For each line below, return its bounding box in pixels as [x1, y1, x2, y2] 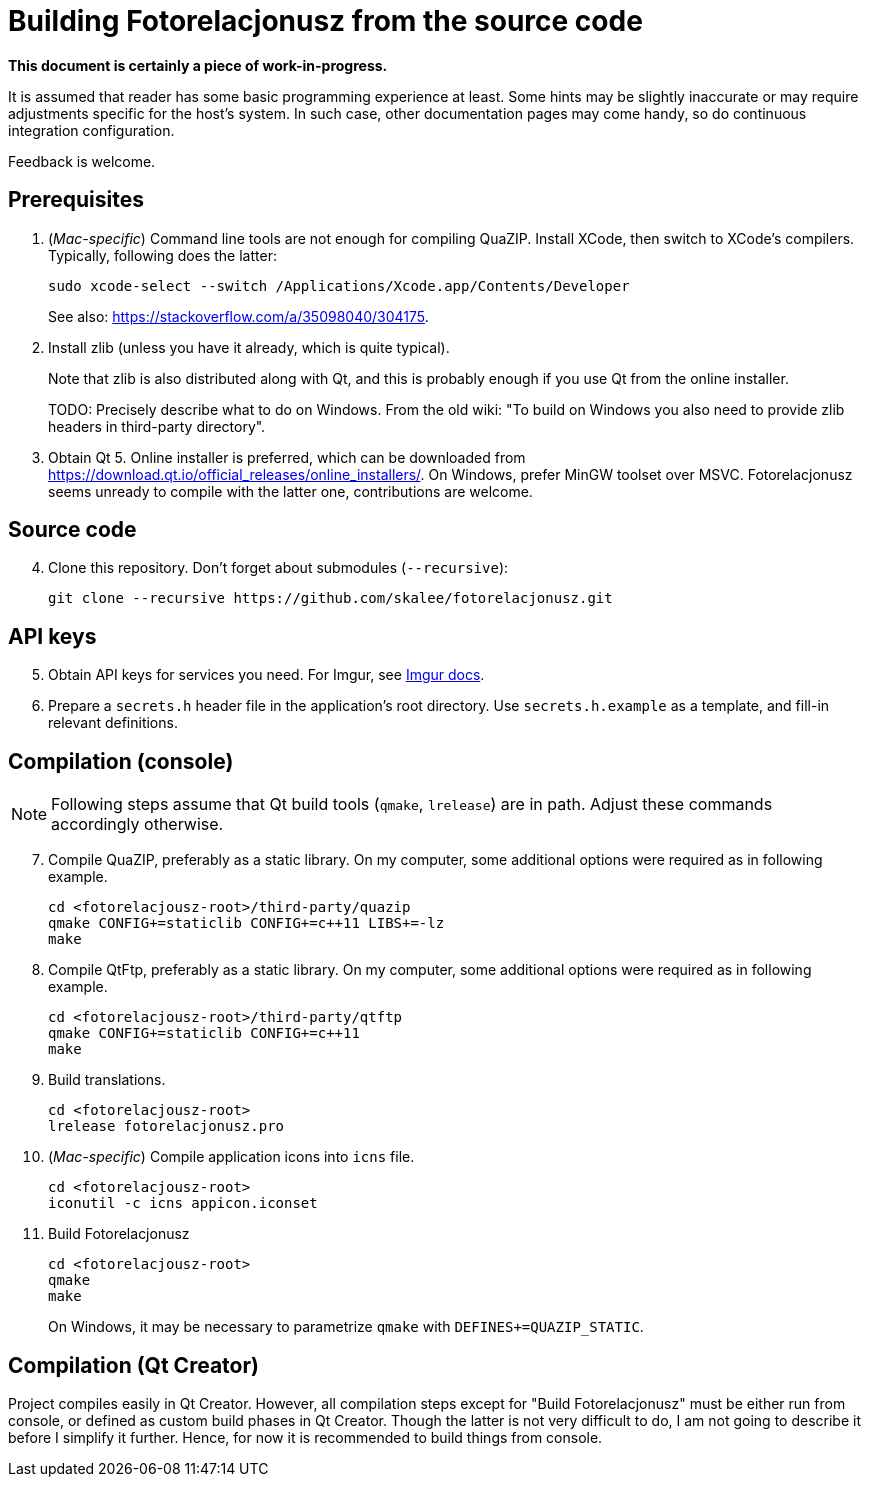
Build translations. [48, 1071, 166, 1089]
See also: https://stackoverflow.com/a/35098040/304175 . [48, 307, 429, 325]
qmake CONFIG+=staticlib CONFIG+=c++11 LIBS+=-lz [48, 915, 445, 932]
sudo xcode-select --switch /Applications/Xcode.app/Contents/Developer [48, 277, 630, 294]
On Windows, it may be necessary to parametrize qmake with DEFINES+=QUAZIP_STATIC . [48, 1318, 644, 1336]
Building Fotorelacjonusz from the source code [8, 4, 643, 38]
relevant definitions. [48, 714, 178, 732]
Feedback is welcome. [8, 152, 156, 170]
